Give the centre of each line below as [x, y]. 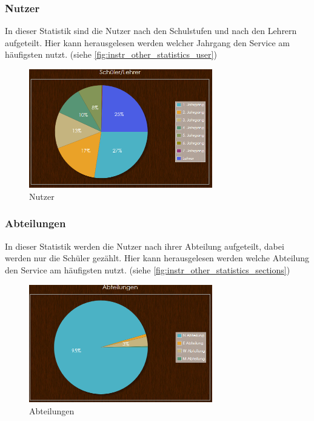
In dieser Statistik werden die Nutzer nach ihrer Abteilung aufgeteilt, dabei [145, 246]
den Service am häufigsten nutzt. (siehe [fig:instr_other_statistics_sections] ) [148, 269]
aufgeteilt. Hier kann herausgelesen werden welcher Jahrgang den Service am [147, 42]
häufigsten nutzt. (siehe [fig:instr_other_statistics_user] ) [111, 54]
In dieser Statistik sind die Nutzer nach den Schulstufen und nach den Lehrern [151, 31]
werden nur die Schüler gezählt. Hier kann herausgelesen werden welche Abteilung [157, 258]
